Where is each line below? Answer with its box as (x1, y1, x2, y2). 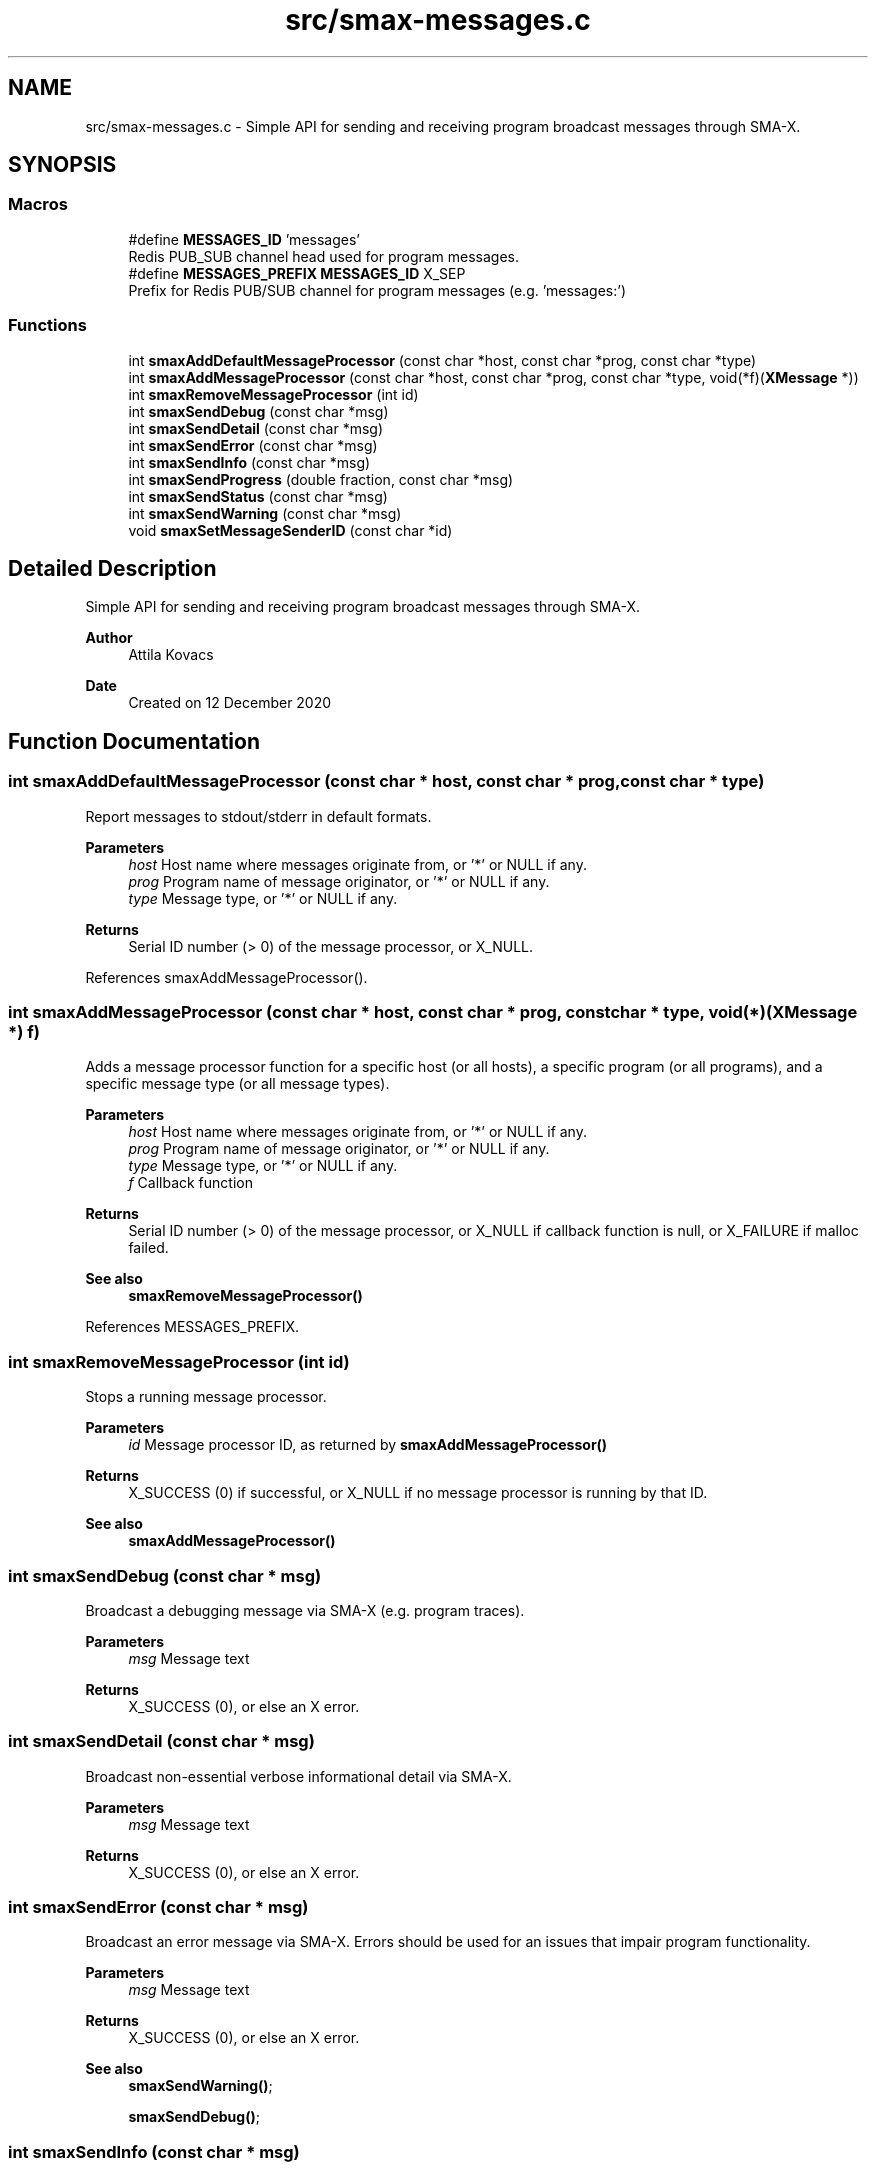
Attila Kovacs (128, 646, 214, 664)
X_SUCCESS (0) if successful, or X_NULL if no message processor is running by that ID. (128, 1484, 708, 1502)
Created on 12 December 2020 (128, 694, 332, 712)
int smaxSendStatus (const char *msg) (128, 487, 388, 505)
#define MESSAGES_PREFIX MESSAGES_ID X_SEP (128, 264, 466, 282)
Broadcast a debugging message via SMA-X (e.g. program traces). (85, 1601, 525, 1619)
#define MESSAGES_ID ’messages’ (128, 230, 360, 248)
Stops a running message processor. (85, 1388, 327, 1406)
